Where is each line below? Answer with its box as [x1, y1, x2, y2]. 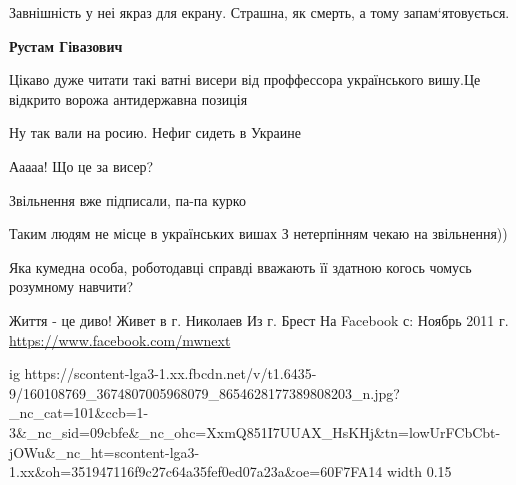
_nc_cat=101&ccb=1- [9, 402, 149, 423]
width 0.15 [387, 461, 452, 482]
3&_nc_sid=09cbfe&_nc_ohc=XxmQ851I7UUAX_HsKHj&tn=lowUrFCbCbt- [9, 421, 501, 442]
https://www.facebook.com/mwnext [9, 329, 231, 350]
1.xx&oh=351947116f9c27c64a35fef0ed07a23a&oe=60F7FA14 [9, 461, 383, 482]
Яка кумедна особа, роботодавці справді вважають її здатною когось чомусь [9, 256, 472, 277]
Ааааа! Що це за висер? [9, 155, 154, 176]
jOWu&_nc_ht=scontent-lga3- [9, 441, 200, 462]
